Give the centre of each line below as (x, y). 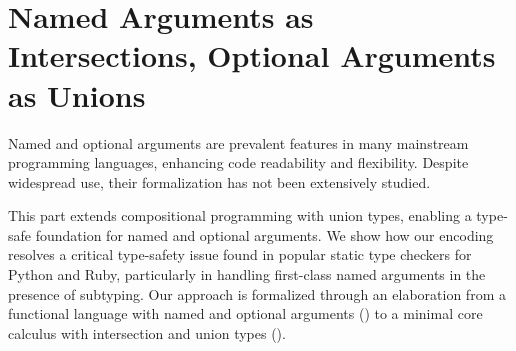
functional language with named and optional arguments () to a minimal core (245, 313)
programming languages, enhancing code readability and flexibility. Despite (238, 162)
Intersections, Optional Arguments (252, 55)
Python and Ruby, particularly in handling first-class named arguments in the (247, 274)
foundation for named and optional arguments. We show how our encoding (264, 234)
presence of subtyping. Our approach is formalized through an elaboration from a (257, 293)
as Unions (77, 94)
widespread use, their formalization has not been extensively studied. (219, 181)
